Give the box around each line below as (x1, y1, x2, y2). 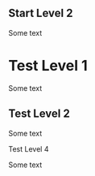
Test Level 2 (8, 107, 70, 121)
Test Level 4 (8, 144, 49, 153)
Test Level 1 (8, 57, 89, 75)
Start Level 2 (8, 6, 73, 20)
